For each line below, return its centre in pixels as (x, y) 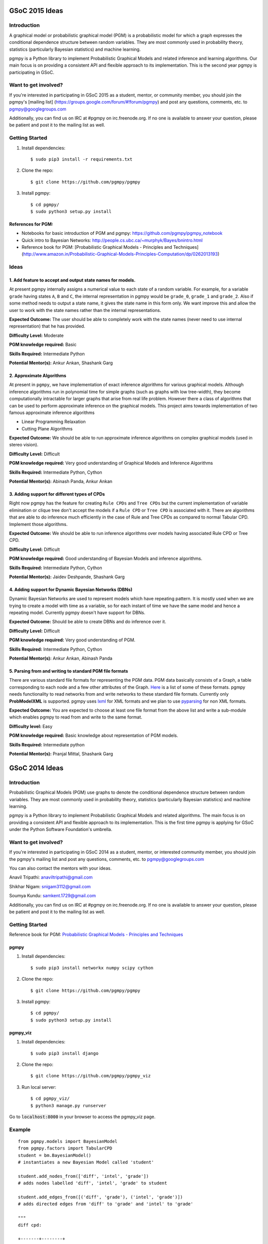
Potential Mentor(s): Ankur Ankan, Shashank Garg (61, 363)
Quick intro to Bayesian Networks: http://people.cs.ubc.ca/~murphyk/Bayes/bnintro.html (112, 240)
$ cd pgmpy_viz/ (50, 1099)
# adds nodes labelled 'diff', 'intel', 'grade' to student (93, 1183)
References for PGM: (31, 224)
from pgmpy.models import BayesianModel (68, 1141)
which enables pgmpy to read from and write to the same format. (76, 717)
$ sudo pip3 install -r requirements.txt (81, 159)
